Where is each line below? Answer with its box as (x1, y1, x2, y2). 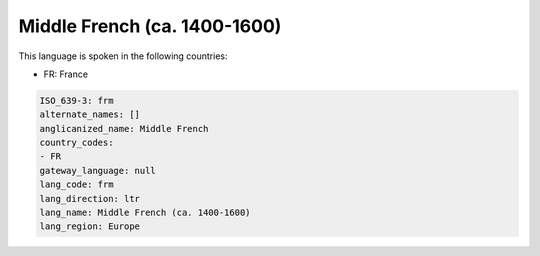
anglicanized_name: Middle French (39, 123, 209, 134)
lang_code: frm (39, 179, 114, 190)
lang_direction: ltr (39, 193, 140, 204)
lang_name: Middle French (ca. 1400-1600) (39, 207, 251, 219)
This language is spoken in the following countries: (18, 50, 228, 62)
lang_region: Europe (39, 221, 140, 232)
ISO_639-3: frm (39, 95, 114, 106)
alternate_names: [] (39, 109, 140, 120)
